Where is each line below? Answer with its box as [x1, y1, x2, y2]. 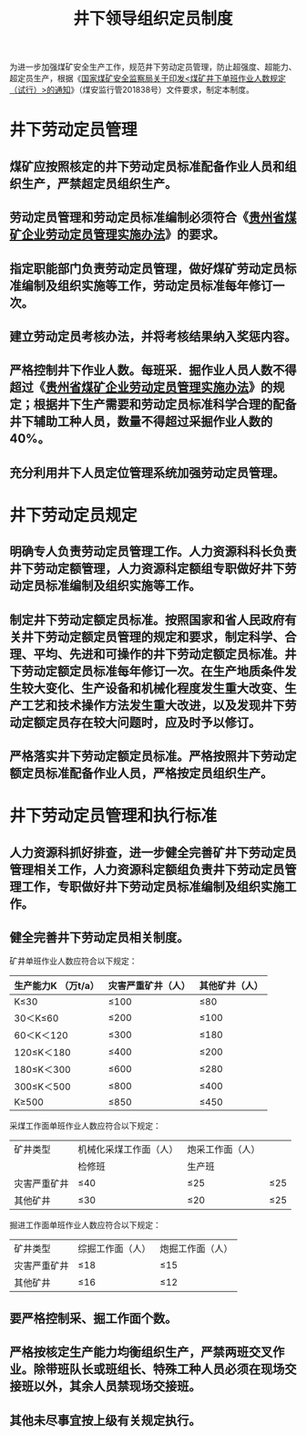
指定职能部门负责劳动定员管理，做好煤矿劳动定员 [9, 261, 285, 276]
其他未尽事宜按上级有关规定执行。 [9, 1412, 201, 1428]
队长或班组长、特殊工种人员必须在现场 [68, 1361, 285, 1378]
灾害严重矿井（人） [107, 980, 191, 993]
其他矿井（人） [199, 980, 264, 993]
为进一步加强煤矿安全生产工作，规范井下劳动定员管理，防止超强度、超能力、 [9, 61, 297, 73]
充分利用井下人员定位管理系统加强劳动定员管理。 [9, 464, 285, 480]
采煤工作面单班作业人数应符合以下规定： [9, 1120, 161, 1131]
